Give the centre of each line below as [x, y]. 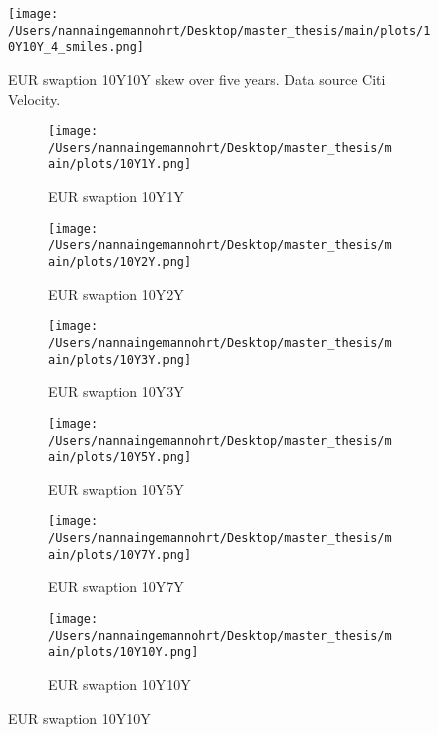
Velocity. [34, 98]
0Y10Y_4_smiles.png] [76, 47]
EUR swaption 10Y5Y [116, 488]
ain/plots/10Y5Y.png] [120, 457]
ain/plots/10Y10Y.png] [123, 652]
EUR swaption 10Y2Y [116, 293]
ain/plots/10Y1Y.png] [120, 164]
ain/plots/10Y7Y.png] [120, 554]
